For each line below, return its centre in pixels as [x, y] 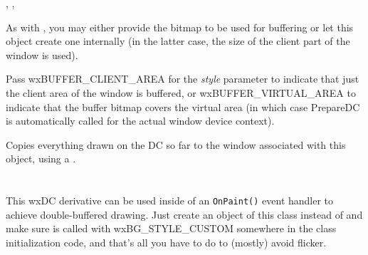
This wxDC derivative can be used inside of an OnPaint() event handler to [170, 201]
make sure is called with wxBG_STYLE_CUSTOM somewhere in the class [171, 228]
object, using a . [41, 158]
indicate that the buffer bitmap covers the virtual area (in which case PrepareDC [183, 106]
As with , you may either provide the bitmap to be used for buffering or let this [180, 27]
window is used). [42, 54]
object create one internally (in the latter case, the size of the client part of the [178, 41]
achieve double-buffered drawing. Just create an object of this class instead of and [184, 214]
